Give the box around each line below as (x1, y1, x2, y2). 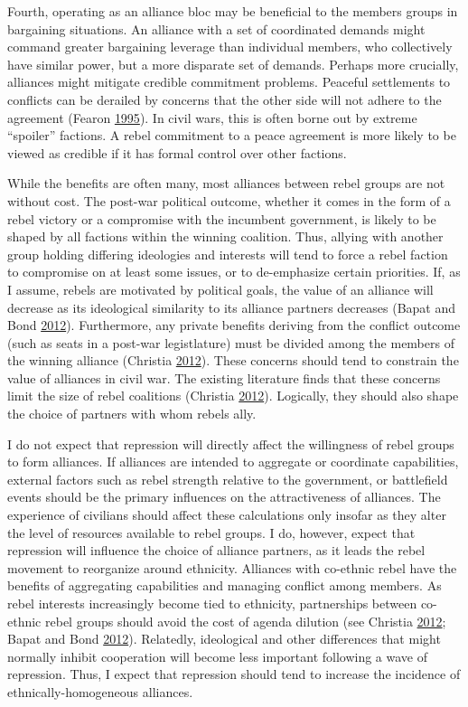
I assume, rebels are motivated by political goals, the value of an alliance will (7, 279, 434, 298)
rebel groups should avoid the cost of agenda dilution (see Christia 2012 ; (44, 611, 446, 630)
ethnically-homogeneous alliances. (7, 682, 193, 701)
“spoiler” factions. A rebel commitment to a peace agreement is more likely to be (7, 126, 456, 145)
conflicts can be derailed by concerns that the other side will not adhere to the (7, 90, 442, 108)
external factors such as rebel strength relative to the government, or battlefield (7, 469, 448, 488)
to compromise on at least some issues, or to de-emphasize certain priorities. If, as (7, 262, 461, 281)
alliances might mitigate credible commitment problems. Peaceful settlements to (7, 72, 451, 91)
